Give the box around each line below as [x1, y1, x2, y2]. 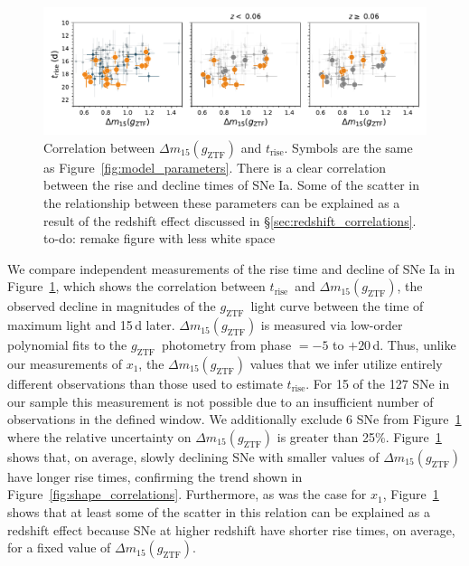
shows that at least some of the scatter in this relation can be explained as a [7, 502, 431, 521]
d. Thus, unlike [372, 335, 456, 354]
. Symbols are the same [284, 137, 413, 156]
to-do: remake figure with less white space [43, 229, 276, 248]
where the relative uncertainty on [7, 427, 192, 446]
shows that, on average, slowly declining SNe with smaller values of [7, 447, 380, 466]
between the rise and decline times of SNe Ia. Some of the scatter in [43, 175, 419, 194]
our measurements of [7, 354, 122, 373]
